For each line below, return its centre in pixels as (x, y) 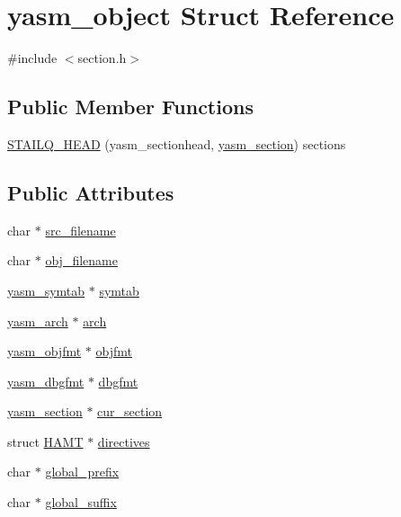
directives (124, 441)
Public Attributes (91, 192)
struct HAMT (45, 441)
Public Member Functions (130, 107)
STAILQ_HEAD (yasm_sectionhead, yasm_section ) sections (177, 143)
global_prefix (82, 472)
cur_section (130, 411)
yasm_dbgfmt (46, 381)
